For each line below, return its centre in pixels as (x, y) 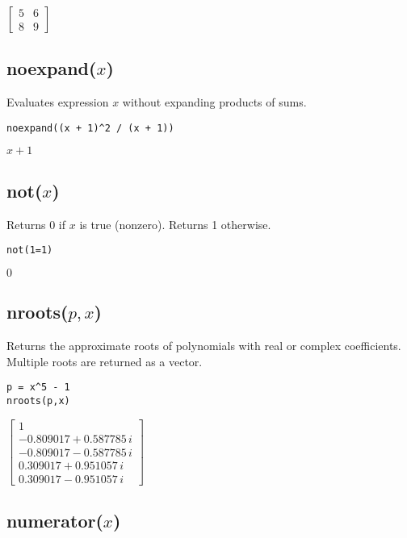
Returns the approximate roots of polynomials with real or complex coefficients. (204, 346)
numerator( (55, 521)
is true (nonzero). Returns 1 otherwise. (175, 224)
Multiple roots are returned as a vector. (105, 361)
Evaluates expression (58, 102)
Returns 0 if (36, 224)
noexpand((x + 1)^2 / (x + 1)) (90, 128)
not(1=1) (30, 250)
